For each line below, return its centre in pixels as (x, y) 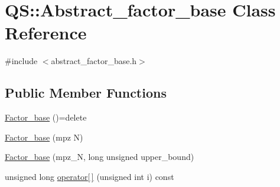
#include (21, 61)
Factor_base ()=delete (46, 117)
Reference (46, 33)
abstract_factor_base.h (94, 61)
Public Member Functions (86, 93)
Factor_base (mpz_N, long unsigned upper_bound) (100, 157)
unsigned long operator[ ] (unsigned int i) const (89, 176)
